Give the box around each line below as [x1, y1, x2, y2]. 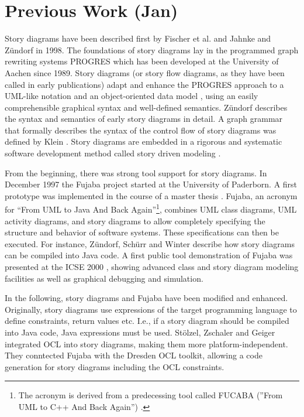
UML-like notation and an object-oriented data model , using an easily [5, 90, 258, 102]
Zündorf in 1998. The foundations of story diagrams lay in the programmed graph [5, 43, 299, 56]
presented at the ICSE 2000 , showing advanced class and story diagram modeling [5, 261, 299, 273]
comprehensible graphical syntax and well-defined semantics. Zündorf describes [5, 101, 288, 113]
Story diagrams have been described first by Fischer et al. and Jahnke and [5, 32, 271, 45]
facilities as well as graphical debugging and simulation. [5, 272, 203, 284]
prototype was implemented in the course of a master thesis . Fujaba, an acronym [5, 189, 298, 201]
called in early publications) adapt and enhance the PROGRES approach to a [5, 78, 284, 90]
